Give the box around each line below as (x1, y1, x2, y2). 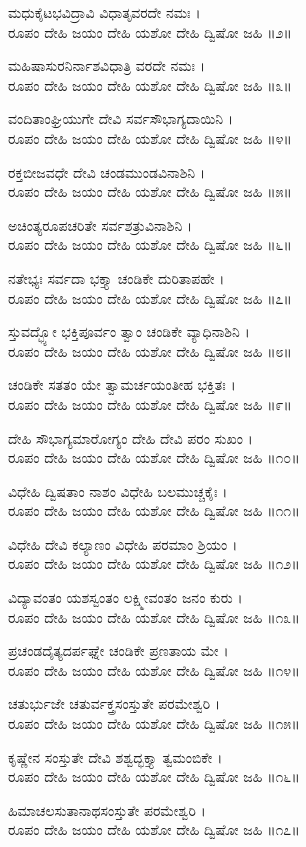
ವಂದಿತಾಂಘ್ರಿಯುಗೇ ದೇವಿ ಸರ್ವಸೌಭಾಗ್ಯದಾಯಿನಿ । (8, 108, 234, 129)
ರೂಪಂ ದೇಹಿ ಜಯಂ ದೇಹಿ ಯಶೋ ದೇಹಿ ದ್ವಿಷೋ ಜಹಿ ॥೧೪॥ (8, 659, 300, 680)
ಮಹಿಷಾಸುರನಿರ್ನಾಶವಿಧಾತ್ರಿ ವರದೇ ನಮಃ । (8, 55, 206, 76)
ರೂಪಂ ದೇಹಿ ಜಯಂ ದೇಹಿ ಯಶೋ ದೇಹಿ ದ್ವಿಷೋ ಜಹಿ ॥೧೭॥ (8, 819, 300, 840)
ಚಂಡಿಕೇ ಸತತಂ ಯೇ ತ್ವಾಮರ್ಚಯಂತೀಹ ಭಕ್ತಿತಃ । (8, 374, 236, 395)
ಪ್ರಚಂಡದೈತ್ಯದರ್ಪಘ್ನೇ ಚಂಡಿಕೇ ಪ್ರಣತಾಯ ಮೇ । (8, 640, 229, 661)
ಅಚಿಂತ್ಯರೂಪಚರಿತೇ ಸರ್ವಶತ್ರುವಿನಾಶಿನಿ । (8, 214, 193, 235)
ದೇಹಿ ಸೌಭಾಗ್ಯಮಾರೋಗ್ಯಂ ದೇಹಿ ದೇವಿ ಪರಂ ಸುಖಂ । (8, 427, 253, 448)
